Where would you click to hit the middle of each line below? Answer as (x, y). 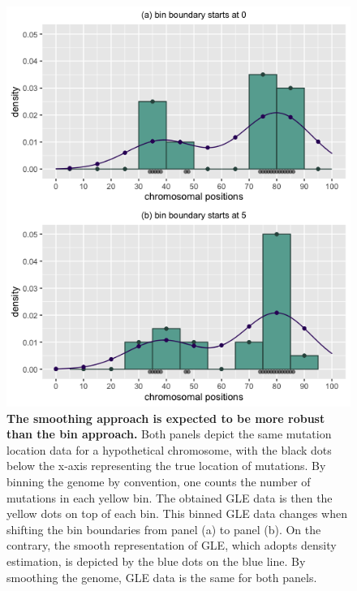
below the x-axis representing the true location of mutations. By (166, 466)
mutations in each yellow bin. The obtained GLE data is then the (170, 497)
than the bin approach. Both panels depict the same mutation (169, 434)
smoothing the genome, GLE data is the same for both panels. (162, 577)
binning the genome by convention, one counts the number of (159, 481)
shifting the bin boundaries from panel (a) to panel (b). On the (164, 529)
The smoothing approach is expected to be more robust (166, 418)
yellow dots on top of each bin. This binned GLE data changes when (177, 513)
